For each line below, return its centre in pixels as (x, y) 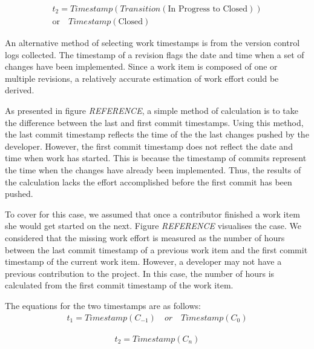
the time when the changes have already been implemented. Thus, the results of (153, 170)
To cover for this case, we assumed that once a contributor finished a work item (152, 214)
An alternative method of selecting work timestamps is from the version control (152, 43)
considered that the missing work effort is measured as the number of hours (145, 237)
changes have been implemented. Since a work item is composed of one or (141, 66)
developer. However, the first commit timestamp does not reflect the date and (149, 146)
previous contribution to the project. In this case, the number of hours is (140, 273)
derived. (20, 90)
